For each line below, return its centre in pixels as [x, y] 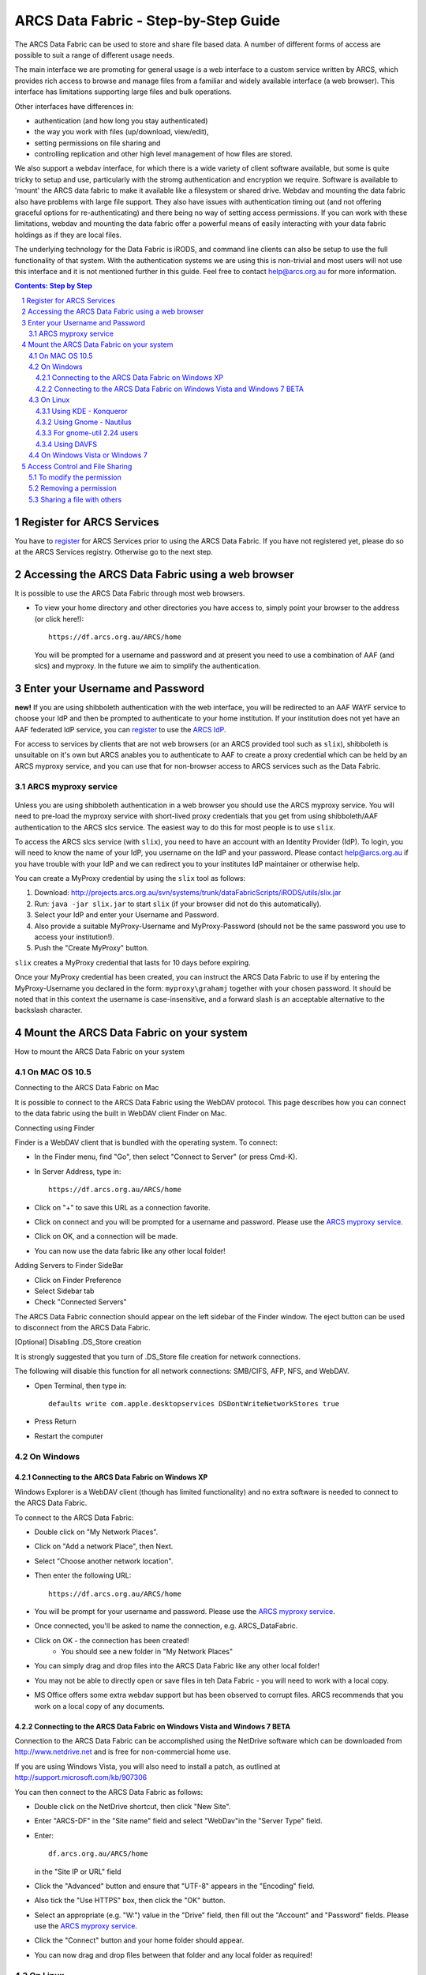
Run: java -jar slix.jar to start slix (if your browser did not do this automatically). [178, 904]
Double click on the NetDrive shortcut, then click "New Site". [133, 1806]
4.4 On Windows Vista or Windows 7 [88, 455]
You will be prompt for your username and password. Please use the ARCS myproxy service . [185, 1611]
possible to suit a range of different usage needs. [95, 55]
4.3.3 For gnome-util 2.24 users [87, 433]
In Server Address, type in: [78, 1171]
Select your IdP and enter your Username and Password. [127, 915]
